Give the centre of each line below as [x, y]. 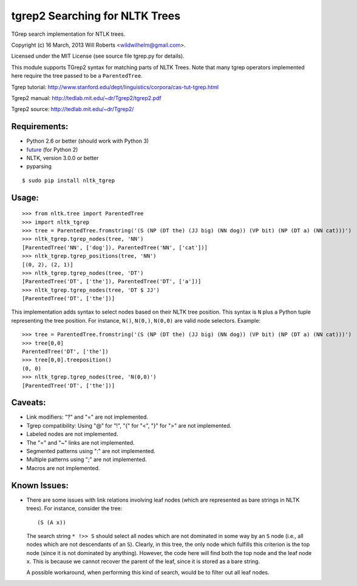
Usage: [25, 197]
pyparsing [39, 166]
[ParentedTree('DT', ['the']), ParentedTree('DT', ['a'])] [112, 281]
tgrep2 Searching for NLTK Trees [96, 16]
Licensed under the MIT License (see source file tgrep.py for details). [98, 56]
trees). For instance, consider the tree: [74, 508]
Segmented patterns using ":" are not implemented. [91, 451]
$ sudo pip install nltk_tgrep [69, 180]
